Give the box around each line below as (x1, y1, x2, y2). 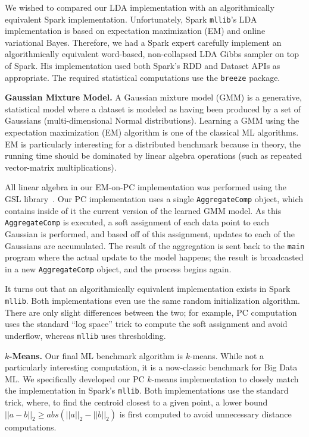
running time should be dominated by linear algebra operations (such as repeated (5, 149, 302, 162)
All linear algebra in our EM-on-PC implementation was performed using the (5, 181, 286, 193)
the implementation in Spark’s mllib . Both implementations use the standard (5, 384, 289, 397)
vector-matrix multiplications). (5, 161, 117, 173)
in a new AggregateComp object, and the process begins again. (5, 262, 232, 275)
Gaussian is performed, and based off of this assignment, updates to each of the (5, 227, 295, 240)
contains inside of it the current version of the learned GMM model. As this (5, 204, 282, 216)
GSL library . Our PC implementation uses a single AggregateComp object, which (5, 193, 304, 205)
